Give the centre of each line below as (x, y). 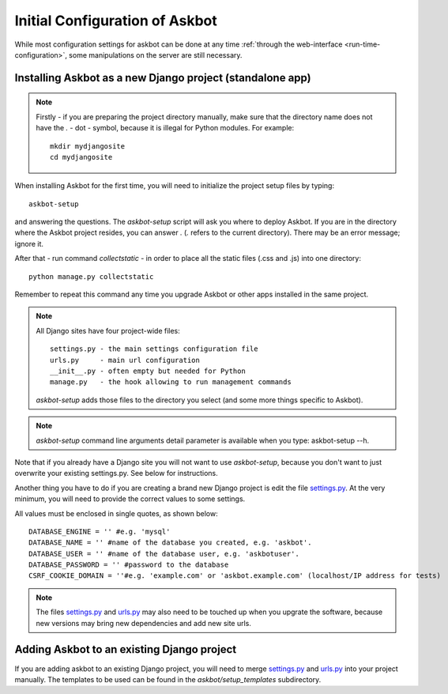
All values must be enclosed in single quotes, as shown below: (116, 513)
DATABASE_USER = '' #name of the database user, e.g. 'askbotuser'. (164, 554)
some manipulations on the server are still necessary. (155, 55)
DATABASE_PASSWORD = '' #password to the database (129, 565)
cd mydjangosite (81, 157)
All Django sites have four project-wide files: (108, 330)
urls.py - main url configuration (125, 360)
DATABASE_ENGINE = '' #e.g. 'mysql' (100, 531)
